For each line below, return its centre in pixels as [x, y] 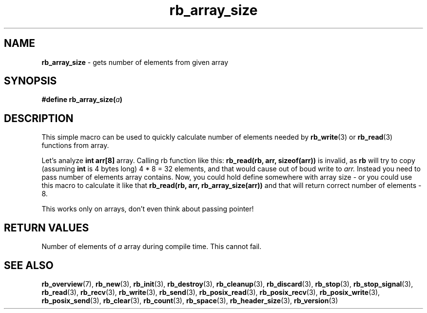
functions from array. [75, 146]
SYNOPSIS [30, 81]
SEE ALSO [29, 265]
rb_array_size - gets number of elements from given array [135, 62]
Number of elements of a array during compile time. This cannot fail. [152, 247]
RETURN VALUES [47, 228]
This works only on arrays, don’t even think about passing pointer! [148, 209]
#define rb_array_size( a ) [82, 100]
